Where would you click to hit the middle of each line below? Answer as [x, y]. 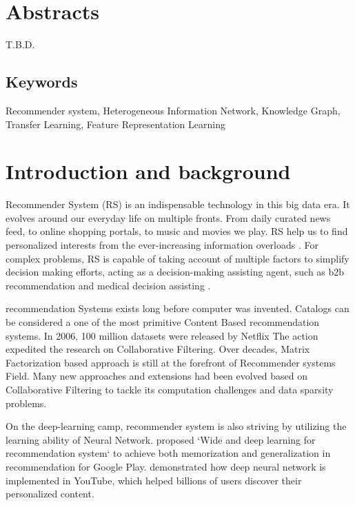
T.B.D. [20, 44]
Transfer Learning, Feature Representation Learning [115, 124]
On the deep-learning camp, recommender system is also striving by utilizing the [176, 426]
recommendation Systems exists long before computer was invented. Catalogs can [177, 308]
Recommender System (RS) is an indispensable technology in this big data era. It [178, 204]
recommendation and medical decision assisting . [108, 285]
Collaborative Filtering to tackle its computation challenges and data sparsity [170, 389]
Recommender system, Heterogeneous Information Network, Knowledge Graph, [173, 110]
